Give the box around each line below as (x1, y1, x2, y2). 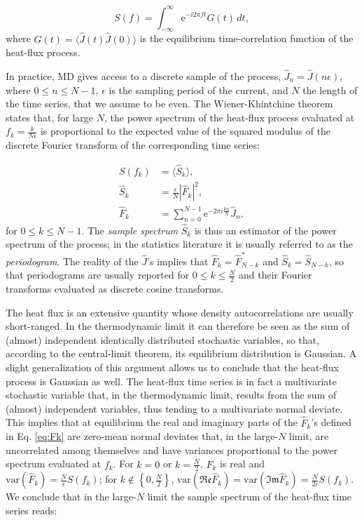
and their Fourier (238, 267, 312, 282)
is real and (220, 456, 265, 471)
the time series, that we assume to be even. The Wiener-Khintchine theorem (6, 96, 333, 111)
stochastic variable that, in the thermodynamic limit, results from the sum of (6, 387, 337, 402)
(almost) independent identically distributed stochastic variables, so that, (6, 332, 320, 347)
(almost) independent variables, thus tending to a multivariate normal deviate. (6, 401, 343, 415)
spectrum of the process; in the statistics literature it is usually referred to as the (6, 236, 353, 251)
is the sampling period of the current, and (108, 82, 288, 97)
